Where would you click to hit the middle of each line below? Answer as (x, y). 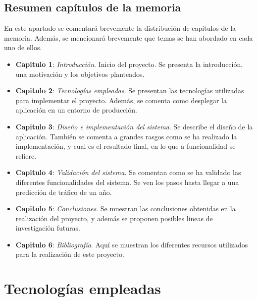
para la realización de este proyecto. (70, 254)
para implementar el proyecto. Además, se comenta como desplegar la (121, 100)
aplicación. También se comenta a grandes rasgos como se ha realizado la (126, 136)
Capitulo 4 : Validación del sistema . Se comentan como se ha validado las (128, 172)
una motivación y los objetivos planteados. (80, 74)
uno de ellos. (23, 47)
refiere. (26, 155)
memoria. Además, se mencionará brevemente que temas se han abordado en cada (128, 37)
